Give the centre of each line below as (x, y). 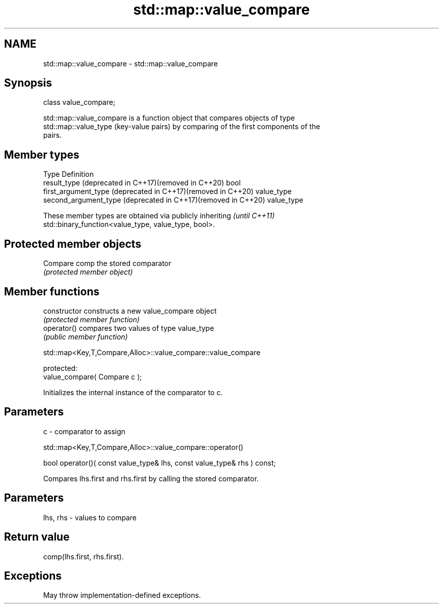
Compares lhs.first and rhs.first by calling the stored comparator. (151, 478)
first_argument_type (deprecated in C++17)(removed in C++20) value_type (167, 192)
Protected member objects (73, 244)
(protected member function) (92, 319)
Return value (37, 537)
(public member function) (85, 336)
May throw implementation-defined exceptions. (122, 595)
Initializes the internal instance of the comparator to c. (133, 392)
